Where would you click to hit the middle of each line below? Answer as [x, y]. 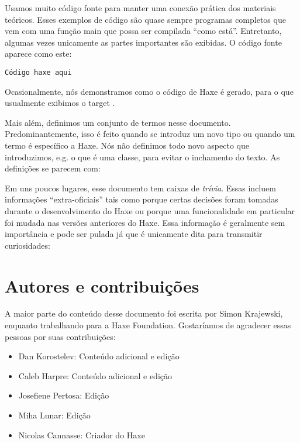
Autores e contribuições [102, 285]
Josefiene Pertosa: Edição [64, 395]
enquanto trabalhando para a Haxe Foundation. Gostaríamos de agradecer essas [148, 325]
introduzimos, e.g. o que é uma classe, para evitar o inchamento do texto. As [142, 157]
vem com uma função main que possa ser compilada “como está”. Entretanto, [143, 31]
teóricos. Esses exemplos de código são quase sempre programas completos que [145, 19]
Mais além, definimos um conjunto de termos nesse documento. [118, 122]
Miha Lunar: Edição [54, 415]
